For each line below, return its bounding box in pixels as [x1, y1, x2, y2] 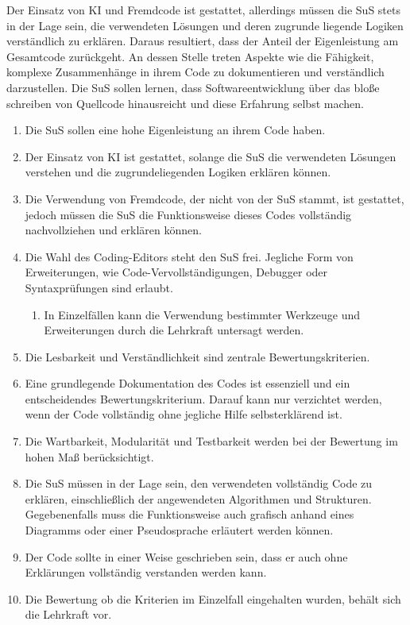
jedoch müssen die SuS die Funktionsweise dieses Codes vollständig [25, 206, 352, 222]
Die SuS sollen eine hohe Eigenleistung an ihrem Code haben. [25, 122, 326, 138]
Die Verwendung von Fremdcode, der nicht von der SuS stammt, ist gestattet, [25, 190, 404, 206]
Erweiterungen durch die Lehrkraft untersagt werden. [44, 322, 304, 338]
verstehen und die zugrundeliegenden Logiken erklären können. [25, 164, 331, 180]
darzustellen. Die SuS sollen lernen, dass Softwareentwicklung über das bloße [6, 79, 380, 95]
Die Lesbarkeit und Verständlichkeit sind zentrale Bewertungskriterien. [25, 348, 370, 365]
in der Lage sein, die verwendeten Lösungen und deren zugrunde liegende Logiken [6, 17, 404, 33]
